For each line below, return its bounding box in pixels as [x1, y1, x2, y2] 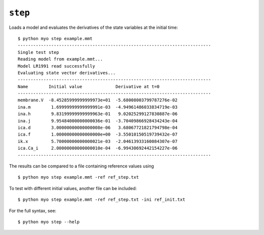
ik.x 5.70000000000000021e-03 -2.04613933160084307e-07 [18, 139, 178, 144]
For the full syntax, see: [9, 208, 56, 213]
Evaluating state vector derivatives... [18, 70, 116, 75]
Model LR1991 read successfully [18, 63, 95, 69]
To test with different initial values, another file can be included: [9, 185, 137, 191]
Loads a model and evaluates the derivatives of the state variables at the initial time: [9, 24, 178, 30]
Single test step [18, 49, 59, 55]
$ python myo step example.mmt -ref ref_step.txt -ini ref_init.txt [18, 197, 185, 203]
